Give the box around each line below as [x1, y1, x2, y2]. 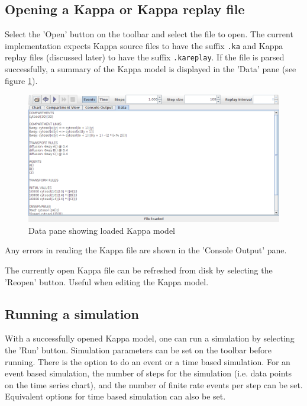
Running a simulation [5, 304, 139, 323]
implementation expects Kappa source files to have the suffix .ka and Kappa [5, 39, 283, 51]
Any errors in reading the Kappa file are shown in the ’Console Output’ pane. [5, 244, 287, 256]
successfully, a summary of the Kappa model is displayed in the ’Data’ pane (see [5, 63, 296, 75]
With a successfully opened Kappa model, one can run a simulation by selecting [5, 332, 295, 344]
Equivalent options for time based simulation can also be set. [5, 390, 226, 402]
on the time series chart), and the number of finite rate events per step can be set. [5, 378, 303, 391]
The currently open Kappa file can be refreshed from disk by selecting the [5, 264, 273, 276]
